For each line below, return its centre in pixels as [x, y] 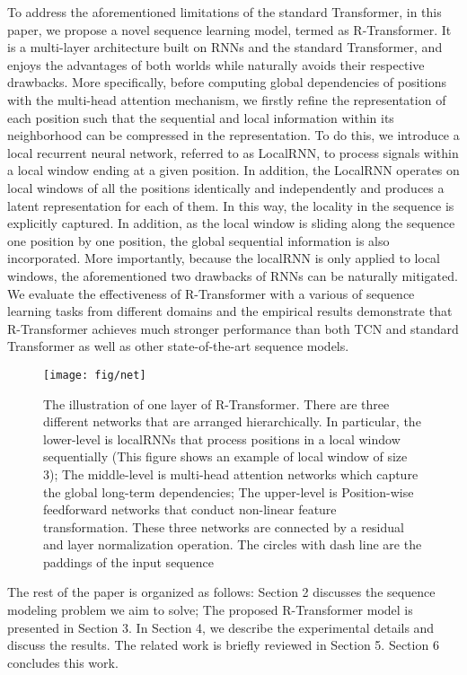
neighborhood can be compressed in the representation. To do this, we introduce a [233, 135]
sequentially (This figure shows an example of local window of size [225, 456]
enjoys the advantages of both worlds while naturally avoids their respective [216, 64]
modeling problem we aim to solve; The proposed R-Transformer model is [210, 610]
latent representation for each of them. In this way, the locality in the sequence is [231, 205]
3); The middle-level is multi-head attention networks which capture [231, 473]
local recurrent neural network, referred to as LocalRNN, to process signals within [233, 152]
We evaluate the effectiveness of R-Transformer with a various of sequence [211, 293]
